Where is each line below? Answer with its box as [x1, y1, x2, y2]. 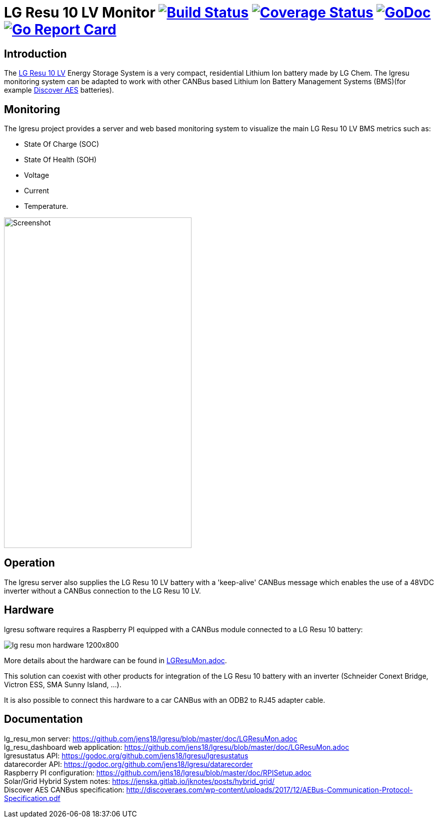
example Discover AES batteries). [4, 86, 114, 95]
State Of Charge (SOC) [24, 140, 99, 149]
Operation [4, 557, 55, 570]
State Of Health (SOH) [24, 155, 97, 164]
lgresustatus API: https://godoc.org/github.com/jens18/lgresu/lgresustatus [4, 751, 248, 760]
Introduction [4, 47, 67, 60]
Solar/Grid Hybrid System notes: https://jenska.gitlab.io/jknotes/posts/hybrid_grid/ [4, 776, 275, 785]
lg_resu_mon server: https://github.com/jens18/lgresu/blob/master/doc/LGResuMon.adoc [4, 734, 297, 743]
